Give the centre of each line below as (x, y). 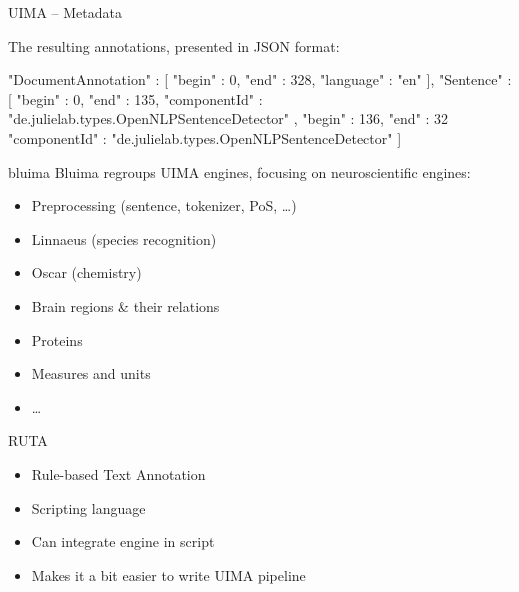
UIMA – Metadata (65, 12)
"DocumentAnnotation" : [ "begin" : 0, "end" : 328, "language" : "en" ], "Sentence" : (260, 79)
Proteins (57, 339)
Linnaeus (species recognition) (124, 238)
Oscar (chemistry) (86, 272)
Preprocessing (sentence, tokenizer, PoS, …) (164, 205)
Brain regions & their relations (125, 305)
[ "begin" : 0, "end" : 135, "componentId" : (135, 98)
